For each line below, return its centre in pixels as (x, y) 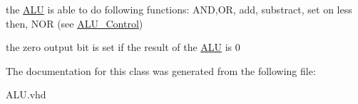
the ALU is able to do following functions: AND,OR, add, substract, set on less (179, 9)
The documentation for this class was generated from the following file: (161, 70)
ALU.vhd (26, 94)
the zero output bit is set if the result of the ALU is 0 (123, 47)
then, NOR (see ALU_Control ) (75, 23)
